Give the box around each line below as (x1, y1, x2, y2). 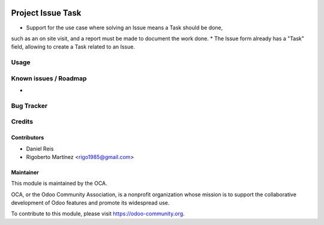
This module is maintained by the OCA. (11, 180, 107, 187)
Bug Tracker (11, 101, 48, 110)
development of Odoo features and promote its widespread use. (11, 199, 170, 206)
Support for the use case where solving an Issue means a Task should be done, (26, 24, 223, 31)
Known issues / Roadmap (11, 74, 87, 82)
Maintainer (11, 169, 39, 176)
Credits (11, 118, 33, 126)
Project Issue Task (11, 8, 82, 18)
